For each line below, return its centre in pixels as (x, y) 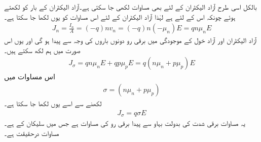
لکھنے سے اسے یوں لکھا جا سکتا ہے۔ (53, 103)
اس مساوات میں (30, 77)
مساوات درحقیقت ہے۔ (32, 133)
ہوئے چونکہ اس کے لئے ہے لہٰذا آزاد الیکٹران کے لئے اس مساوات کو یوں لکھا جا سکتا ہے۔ (120, 16)
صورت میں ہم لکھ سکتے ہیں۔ (42, 50)
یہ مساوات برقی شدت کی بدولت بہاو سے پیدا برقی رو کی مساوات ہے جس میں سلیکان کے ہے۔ (125, 123)
